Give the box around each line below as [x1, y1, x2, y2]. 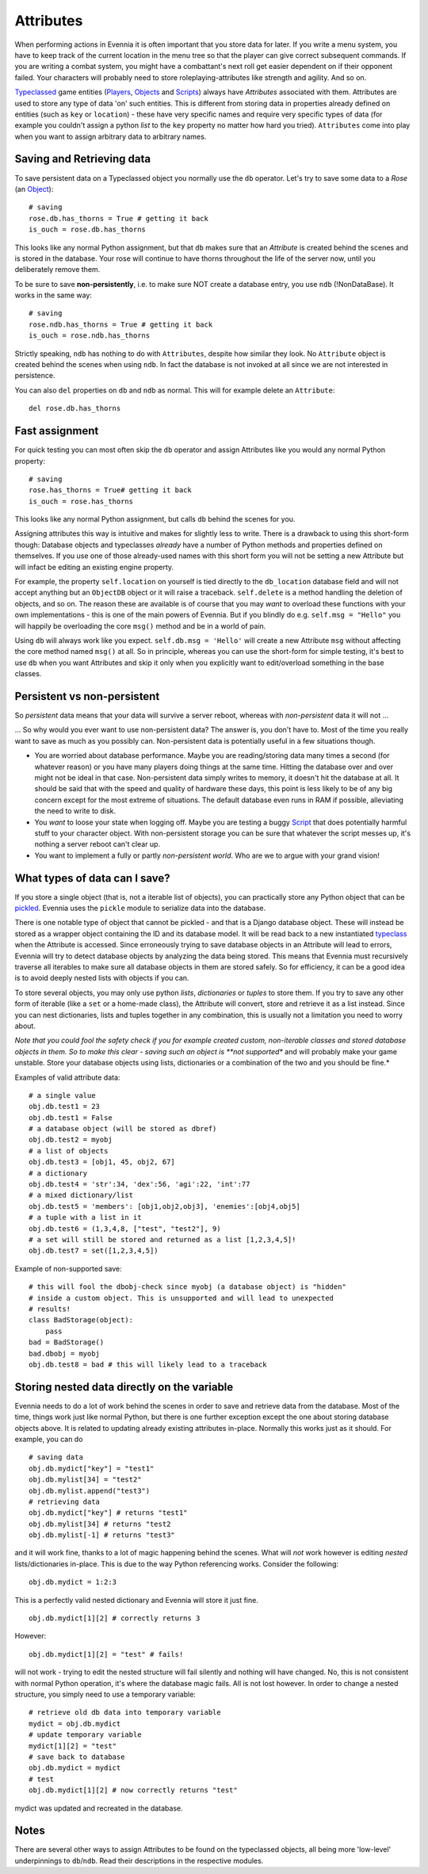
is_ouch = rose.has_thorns [29, 496, 134, 506]
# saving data [29, 1453, 83, 1462]
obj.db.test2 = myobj [29, 1135, 113, 1145]
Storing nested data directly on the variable [14, 1380, 234, 1394]
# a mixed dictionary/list [29, 1191, 134, 1200]
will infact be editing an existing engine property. [14, 562, 174, 572]
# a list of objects [29, 1146, 109, 1155]
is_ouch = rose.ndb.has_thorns [29, 331, 151, 340]
